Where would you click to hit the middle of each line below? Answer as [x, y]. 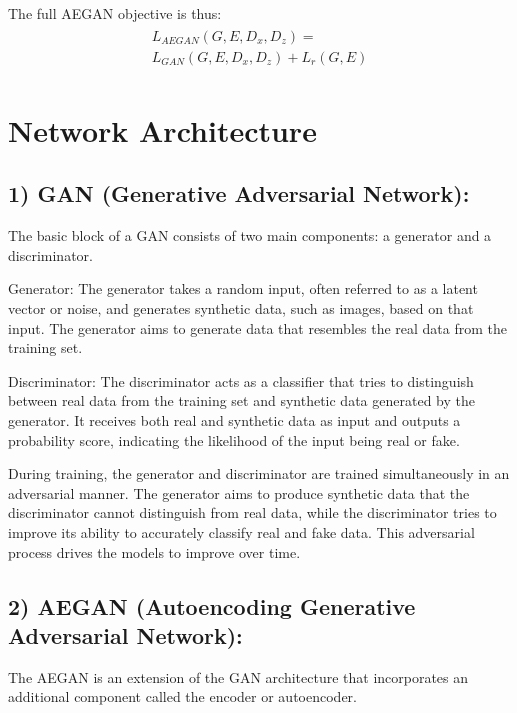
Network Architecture [162, 129]
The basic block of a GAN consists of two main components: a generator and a [250, 235]
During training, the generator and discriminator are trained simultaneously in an [259, 473]
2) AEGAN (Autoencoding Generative [212, 605]
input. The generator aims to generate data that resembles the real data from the [257, 327]
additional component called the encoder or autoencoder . [182, 696]
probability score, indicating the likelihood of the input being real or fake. [234, 439]
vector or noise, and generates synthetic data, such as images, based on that [241, 308]
